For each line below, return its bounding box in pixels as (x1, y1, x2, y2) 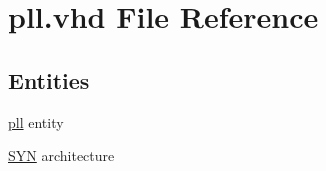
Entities (8, 64, 90, 95)
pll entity (8, 111, 64, 132)
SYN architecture (8, 145, 115, 166)
